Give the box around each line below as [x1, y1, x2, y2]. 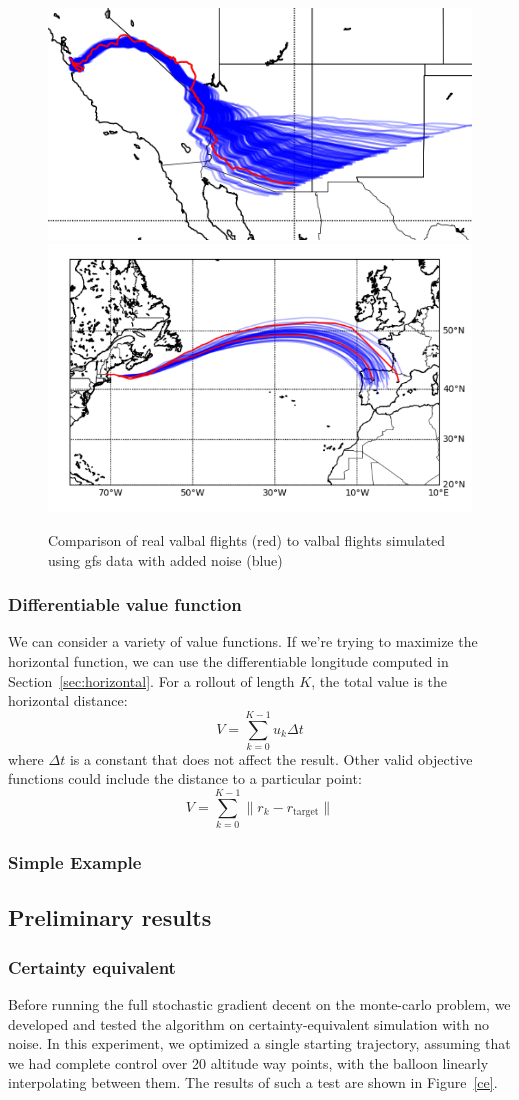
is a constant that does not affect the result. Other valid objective [69, 748, 473, 769]
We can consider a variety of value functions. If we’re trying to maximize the [8, 631, 478, 652]
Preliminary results [8, 902, 212, 933]
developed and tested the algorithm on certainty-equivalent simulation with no [8, 1013, 489, 1034]
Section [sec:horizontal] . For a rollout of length [8, 670, 295, 691]
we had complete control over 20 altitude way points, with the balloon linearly [8, 1052, 489, 1073]
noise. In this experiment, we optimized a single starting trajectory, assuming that [8, 1033, 511, 1054]
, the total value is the [311, 670, 448, 691]
